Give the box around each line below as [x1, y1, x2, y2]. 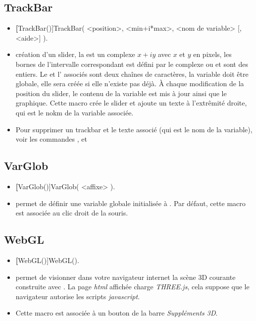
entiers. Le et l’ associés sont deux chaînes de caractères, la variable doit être [15, 68, 249, 79]
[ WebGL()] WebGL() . [15, 255, 79, 265]
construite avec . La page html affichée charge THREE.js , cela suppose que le [15, 281, 250, 292]
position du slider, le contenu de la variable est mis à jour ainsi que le [15, 88, 227, 98]
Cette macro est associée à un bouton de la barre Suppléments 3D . [15, 308, 218, 318]
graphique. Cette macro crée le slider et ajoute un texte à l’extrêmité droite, [15, 98, 247, 108]
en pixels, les [193, 49, 232, 59]
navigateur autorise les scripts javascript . [15, 291, 140, 301]
